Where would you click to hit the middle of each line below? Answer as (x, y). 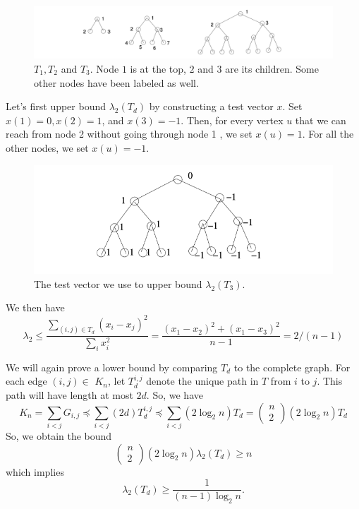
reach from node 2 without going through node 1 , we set (129, 134)
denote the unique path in (202, 381)
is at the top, (158, 68)
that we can (321, 120)
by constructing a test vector (211, 106)
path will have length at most (69, 395)
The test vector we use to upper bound (118, 283)
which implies (35, 471)
